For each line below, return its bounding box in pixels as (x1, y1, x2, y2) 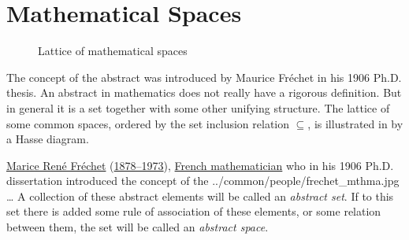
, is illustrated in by (307, 115, 403, 131)
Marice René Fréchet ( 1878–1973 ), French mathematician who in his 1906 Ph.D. (6, 157, 394, 173)
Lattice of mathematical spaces (38, 42, 188, 59)
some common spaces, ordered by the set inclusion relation (6, 115, 290, 131)
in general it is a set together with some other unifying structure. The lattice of (6, 99, 390, 116)
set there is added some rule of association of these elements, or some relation (6, 203, 381, 220)
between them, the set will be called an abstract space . (6, 219, 269, 235)
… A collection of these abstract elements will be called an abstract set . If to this (6, 187, 394, 204)
